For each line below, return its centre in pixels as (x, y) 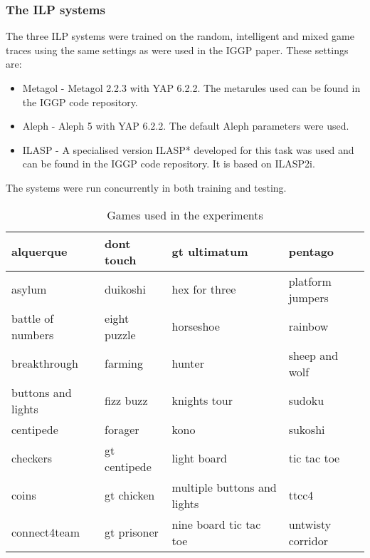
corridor (308, 540)
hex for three (204, 289)
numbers (33, 334)
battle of (33, 318)
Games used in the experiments (185, 215)
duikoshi (125, 289)
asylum (29, 289)
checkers (32, 458)
